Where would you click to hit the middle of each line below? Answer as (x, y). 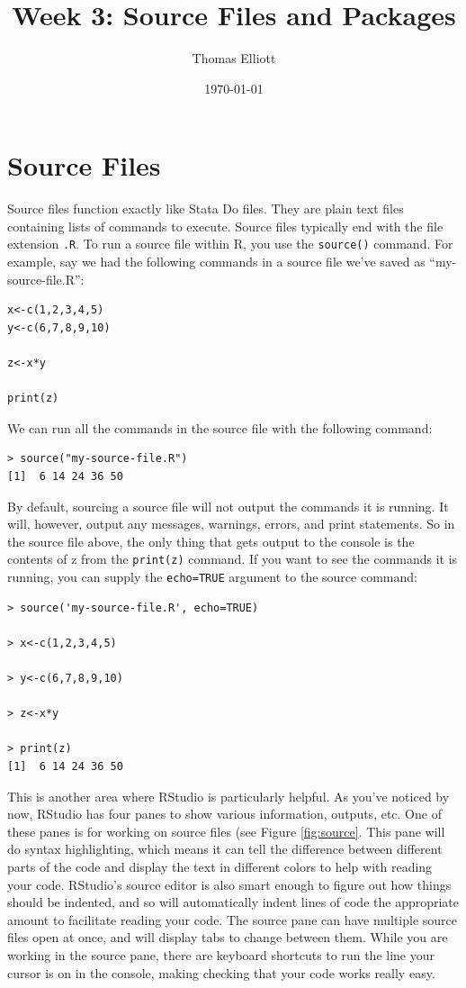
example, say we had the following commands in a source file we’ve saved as (216, 262)
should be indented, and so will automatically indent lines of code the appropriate (233, 902)
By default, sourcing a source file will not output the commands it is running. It (228, 506)
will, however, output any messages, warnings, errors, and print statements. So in (231, 524)
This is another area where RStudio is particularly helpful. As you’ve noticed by (229, 796)
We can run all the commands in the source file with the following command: (220, 427)
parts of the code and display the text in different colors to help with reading (220, 867)
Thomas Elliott (234, 58)
